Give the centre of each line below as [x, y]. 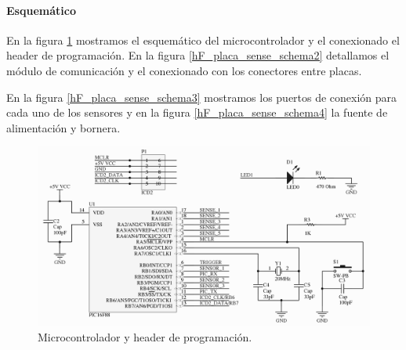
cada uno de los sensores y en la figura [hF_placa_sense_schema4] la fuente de [197, 112]
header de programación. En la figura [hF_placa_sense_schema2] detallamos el [198, 55]
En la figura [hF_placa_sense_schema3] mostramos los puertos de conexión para [202, 97]
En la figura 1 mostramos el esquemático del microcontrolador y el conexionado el [203, 40]
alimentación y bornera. [63, 127]
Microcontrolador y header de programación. [145, 336]
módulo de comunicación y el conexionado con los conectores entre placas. [184, 70]
